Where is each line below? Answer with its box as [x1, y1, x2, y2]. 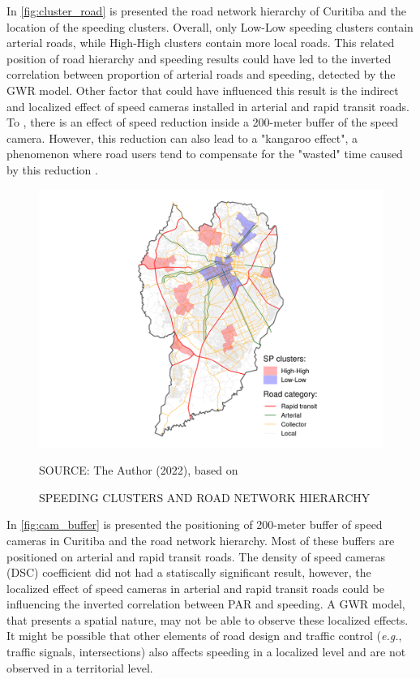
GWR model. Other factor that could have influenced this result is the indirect [6, 81, 399, 98]
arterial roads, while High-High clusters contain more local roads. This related [6, 34, 395, 51]
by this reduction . [6, 161, 98, 178]
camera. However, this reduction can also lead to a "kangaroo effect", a [6, 129, 358, 146]
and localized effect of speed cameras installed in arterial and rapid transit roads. [6, 97, 409, 114]
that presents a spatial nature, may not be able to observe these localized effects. [6, 611, 409, 628]
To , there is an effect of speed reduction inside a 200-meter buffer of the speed [6, 114, 399, 131]
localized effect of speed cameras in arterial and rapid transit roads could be [6, 579, 385, 596]
